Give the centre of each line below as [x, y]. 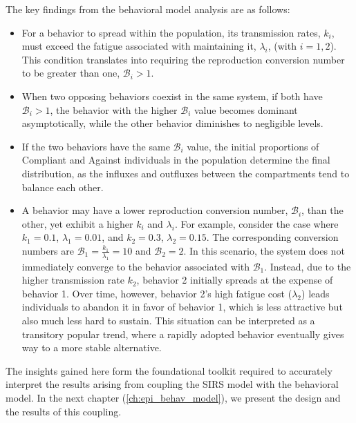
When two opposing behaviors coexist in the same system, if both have [172, 96]
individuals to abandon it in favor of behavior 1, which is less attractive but [182, 307]
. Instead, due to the [308, 266]
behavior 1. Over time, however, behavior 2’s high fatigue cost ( [157, 293]
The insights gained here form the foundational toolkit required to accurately [169, 370]
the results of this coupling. [64, 411]
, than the [322, 210]
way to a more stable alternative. [92, 347]
